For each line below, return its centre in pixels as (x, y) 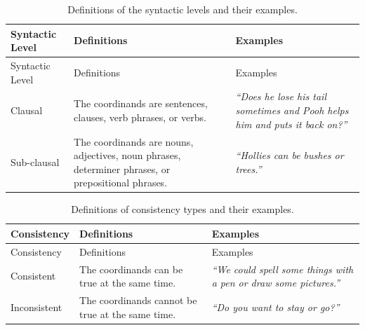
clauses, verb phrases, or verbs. (140, 117)
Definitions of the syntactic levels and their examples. (182, 9)
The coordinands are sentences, (141, 103)
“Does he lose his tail (281, 96)
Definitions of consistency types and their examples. (182, 209)
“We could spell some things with (283, 269)
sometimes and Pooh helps (292, 110)
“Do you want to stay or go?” (276, 307)
